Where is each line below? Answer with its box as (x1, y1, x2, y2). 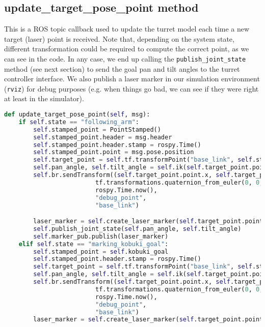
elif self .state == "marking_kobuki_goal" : (18, 240, 169, 248)
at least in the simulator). (4, 93, 84, 104)
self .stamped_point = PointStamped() (33, 126, 161, 133)
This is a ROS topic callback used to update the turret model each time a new (4, 23, 250, 34)
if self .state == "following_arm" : (18, 118, 139, 126)
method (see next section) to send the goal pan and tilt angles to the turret (4, 63, 240, 74)
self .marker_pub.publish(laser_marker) (33, 232, 169, 240)
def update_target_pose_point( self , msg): (4, 111, 150, 118)
